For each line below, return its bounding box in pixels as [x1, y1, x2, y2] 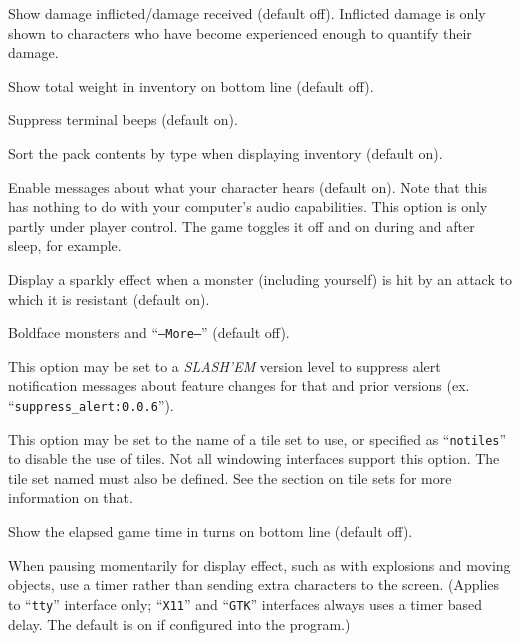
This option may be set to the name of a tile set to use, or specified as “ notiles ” [8, 428, 507, 449]
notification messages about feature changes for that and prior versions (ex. [8, 375, 470, 396]
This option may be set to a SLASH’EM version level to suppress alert [8, 355, 441, 376]
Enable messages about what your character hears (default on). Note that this [8, 176, 488, 197]
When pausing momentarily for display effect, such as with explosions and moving [8, 554, 511, 575]
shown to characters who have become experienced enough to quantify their [8, 22, 472, 43]
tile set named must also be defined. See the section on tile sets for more [8, 467, 452, 488]
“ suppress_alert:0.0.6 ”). [8, 394, 174, 415]
